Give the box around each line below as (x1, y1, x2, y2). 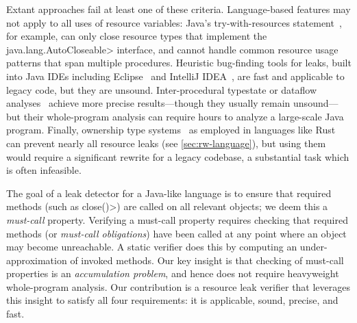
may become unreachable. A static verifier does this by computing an (6, 240, 297, 254)
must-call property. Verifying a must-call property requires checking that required (6, 212, 348, 227)
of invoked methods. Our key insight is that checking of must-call (70, 253, 344, 267)
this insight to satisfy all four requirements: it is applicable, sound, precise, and (6, 293, 338, 307)
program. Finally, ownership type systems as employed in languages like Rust (6, 122, 336, 137)
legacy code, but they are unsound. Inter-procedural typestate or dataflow (6, 82, 317, 96)
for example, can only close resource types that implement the (6, 29, 267, 43)
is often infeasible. (6, 163, 82, 177)
